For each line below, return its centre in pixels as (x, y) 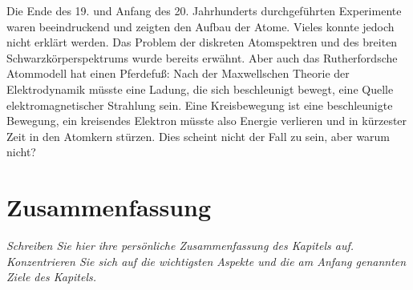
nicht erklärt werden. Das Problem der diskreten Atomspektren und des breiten (202, 42)
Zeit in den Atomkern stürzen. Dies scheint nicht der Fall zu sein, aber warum (198, 136)
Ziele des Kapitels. (52, 277)
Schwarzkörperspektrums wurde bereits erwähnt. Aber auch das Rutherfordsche (202, 57)
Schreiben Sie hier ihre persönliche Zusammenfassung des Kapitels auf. (180, 246)
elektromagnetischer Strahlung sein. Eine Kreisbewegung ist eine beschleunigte (200, 105)
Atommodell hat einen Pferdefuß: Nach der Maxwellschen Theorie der (178, 73)
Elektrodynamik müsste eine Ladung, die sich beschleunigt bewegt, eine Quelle (200, 89)
